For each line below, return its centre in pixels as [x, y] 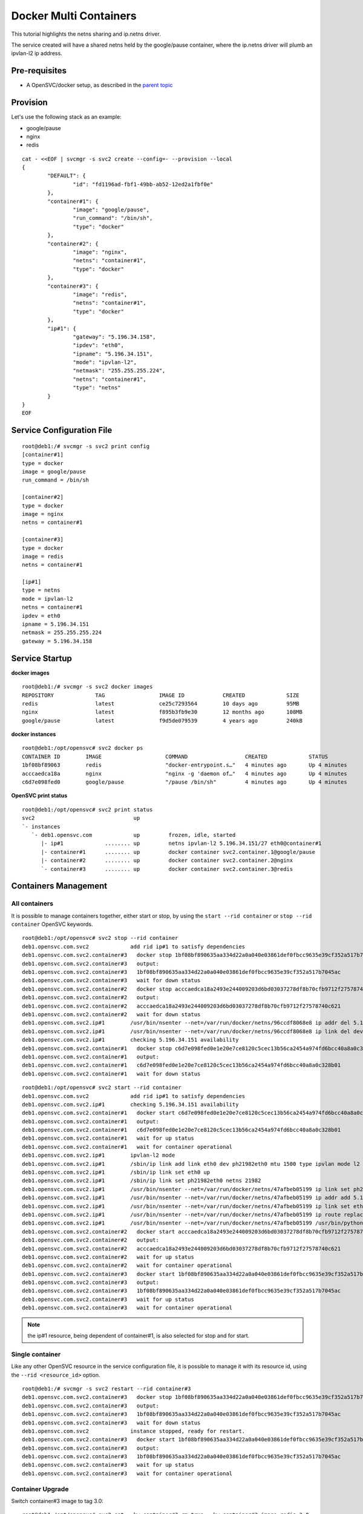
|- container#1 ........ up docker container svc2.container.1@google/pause [178, 852]
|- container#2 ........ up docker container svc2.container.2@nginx [167, 861]
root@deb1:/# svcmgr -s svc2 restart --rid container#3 [106, 1389]
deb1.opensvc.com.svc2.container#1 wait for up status [108, 1138]
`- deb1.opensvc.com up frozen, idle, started [133, 835]
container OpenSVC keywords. [52, 924]
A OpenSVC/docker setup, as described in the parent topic [100, 85]
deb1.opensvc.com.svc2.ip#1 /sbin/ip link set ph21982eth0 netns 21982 [142, 1181]
